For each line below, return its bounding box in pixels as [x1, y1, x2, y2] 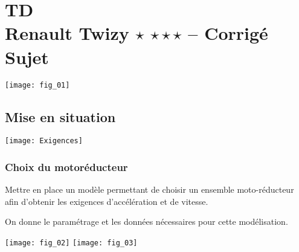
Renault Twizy [5, 21, 129, 45]
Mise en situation [5, 107, 116, 126]
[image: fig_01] [5, 80, 70, 89]
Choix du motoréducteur [5, 159, 128, 174]
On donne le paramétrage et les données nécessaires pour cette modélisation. [5, 215, 288, 228]
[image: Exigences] [5, 137, 83, 146]
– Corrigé [188, 21, 268, 45]
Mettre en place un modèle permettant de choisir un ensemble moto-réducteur [5, 183, 294, 196]
